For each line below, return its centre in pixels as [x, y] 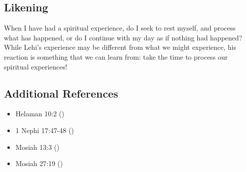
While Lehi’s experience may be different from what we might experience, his [120, 47]
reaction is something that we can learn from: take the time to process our [116, 56]
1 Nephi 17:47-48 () [45, 130]
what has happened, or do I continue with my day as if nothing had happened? [123, 37]
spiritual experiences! [36, 66]
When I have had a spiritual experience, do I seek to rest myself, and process [120, 28]
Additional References [61, 93]
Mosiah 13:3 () [37, 147]
